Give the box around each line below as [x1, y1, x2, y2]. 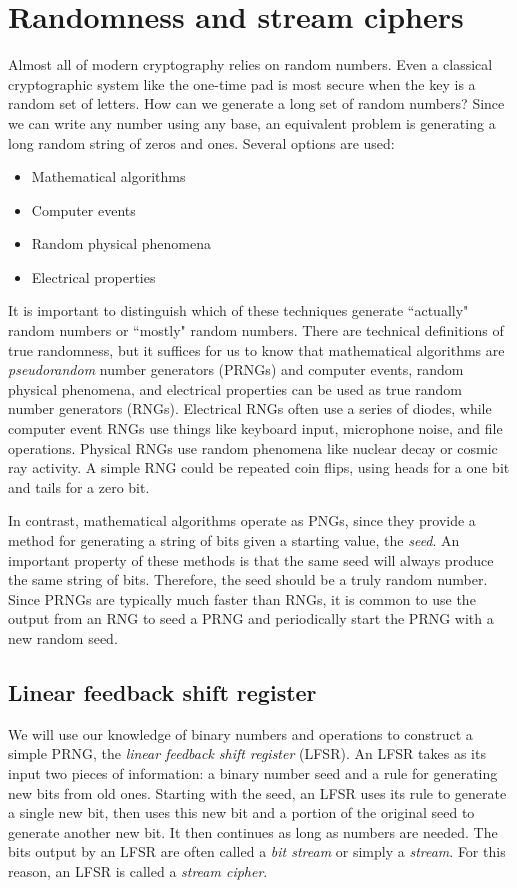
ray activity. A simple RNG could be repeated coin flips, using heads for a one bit [8, 457, 510, 478]
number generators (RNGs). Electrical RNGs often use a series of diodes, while [8, 398, 492, 419]
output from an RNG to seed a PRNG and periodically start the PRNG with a [8, 608, 494, 629]
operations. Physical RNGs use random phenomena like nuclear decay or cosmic [8, 437, 498, 458]
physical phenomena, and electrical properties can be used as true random [8, 378, 462, 399]
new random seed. [8, 627, 118, 648]
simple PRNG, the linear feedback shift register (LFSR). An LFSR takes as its [8, 743, 486, 764]
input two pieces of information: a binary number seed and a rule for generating [8, 762, 498, 783]
